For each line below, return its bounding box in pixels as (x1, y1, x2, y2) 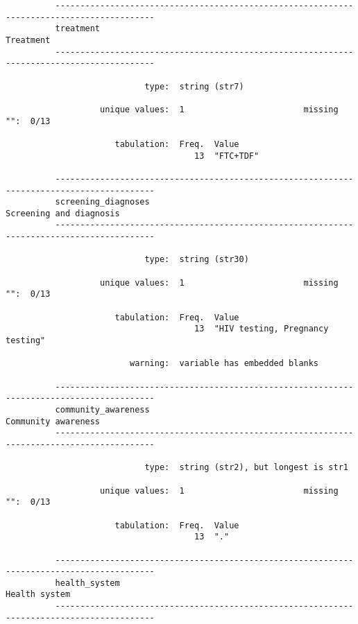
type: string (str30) (144, 254, 249, 265)
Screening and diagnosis (6, 208, 120, 218)
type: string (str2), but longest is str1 (144, 462, 348, 473)
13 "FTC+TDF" (194, 150, 259, 161)
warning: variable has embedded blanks (129, 358, 319, 369)
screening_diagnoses (55, 197, 150, 207)
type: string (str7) (144, 81, 244, 92)
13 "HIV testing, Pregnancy (194, 324, 329, 334)
